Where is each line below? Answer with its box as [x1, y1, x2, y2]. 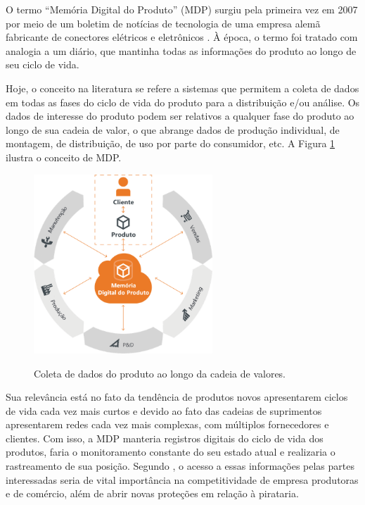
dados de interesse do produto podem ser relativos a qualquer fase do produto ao [6, 108, 354, 123]
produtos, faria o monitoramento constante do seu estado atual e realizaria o [6, 444, 335, 459]
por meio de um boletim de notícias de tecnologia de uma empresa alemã [6, 15, 321, 30]
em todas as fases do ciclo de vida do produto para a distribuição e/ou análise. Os [6, 94, 360, 109]
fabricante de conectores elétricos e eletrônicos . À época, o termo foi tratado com [6, 30, 358, 44]
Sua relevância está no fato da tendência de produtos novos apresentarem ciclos [6, 389, 348, 404]
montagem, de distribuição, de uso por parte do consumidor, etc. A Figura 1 [6, 136, 335, 151]
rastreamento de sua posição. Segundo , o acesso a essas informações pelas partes [6, 459, 354, 473]
